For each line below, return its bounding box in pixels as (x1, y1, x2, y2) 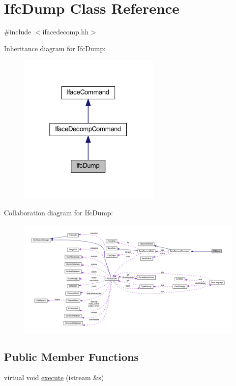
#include (4, 27, 31, 37)
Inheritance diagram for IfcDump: (4, 43, 106, 53)
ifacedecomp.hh (42, 27, 89, 37)
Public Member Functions (4, 349, 139, 364)
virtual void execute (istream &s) (4, 372, 104, 383)
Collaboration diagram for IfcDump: (4, 208, 113, 218)
